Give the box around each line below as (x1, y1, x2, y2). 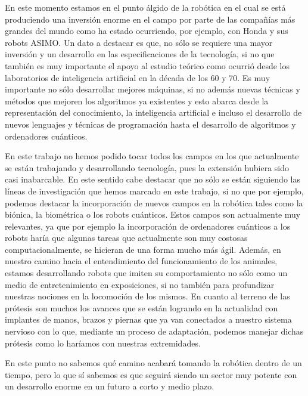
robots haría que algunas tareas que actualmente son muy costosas (5, 231, 248, 244)
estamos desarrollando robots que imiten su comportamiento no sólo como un (5, 267, 288, 279)
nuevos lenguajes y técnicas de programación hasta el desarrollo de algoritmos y (5, 117, 296, 130)
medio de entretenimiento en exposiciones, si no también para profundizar (5, 278, 275, 290)
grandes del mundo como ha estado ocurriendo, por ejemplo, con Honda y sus (5, 24, 288, 37)
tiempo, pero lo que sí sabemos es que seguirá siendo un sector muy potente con (5, 368, 297, 380)
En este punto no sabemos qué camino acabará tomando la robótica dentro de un (5, 357, 302, 369)
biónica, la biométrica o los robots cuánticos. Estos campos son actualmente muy (5, 208, 301, 221)
